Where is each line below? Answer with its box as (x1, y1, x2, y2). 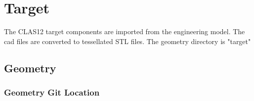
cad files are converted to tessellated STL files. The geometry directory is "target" (4, 36, 251, 46)
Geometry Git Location (4, 86, 100, 99)
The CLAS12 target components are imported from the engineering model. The (4, 26, 245, 37)
